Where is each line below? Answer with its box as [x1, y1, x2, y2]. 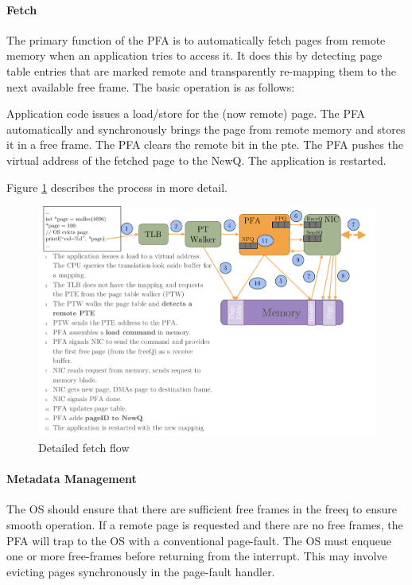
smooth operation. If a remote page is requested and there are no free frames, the [6, 517, 403, 533]
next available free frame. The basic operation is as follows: [6, 78, 295, 95]
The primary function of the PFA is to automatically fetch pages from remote [6, 31, 386, 48]
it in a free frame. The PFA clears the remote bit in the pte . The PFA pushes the [6, 136, 403, 153]
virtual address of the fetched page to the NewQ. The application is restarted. [6, 151, 387, 168]
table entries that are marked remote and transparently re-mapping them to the [6, 62, 397, 79]
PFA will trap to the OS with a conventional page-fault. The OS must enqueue [6, 532, 391, 548]
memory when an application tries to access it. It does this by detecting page [6, 47, 383, 64]
